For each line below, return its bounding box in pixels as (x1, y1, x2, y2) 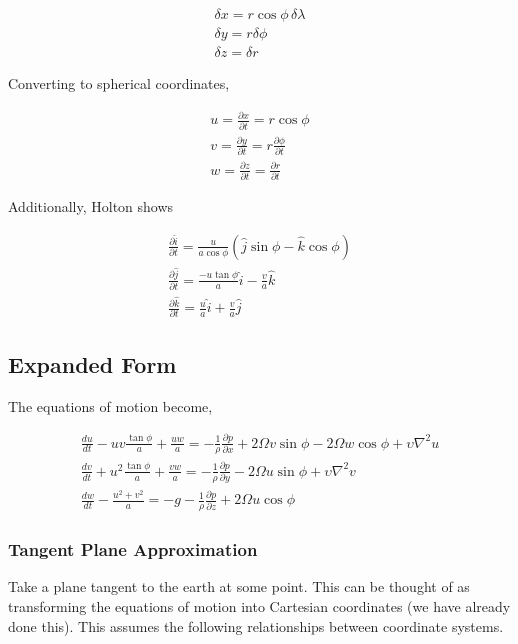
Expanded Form (8, 348, 177, 379)
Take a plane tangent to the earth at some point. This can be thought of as (8, 576, 470, 597)
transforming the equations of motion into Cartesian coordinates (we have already (8, 596, 511, 617)
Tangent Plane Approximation (8, 537, 258, 562)
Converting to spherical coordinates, (8, 73, 230, 94)
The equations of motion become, (8, 395, 213, 416)
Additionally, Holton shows (8, 196, 174, 217)
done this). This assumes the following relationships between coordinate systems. (8, 615, 504, 636)
